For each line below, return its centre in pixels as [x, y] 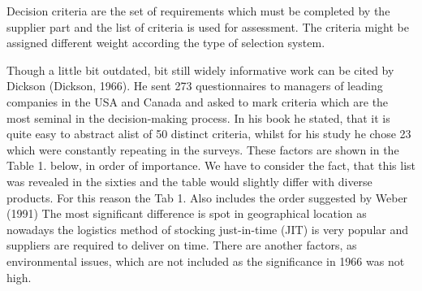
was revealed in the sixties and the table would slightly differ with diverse [189, 181]
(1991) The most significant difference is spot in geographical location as [187, 213]
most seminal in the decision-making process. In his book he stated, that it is [198, 117]
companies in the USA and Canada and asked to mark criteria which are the [198, 101]
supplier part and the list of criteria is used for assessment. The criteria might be [208, 26]
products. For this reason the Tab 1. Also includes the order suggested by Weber [207, 197]
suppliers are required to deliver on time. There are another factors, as [182, 245]
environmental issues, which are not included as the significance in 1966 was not [206, 261]
